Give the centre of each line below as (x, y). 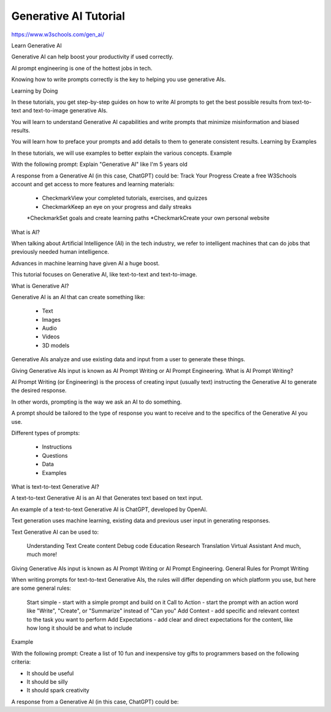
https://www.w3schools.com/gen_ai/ (58, 34)
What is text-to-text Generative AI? (55, 487)
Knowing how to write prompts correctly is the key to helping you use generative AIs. (119, 79)
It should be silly (47, 681)
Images (51, 319)
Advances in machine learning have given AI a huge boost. (86, 263)
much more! (42, 554)
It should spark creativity (58, 690)
